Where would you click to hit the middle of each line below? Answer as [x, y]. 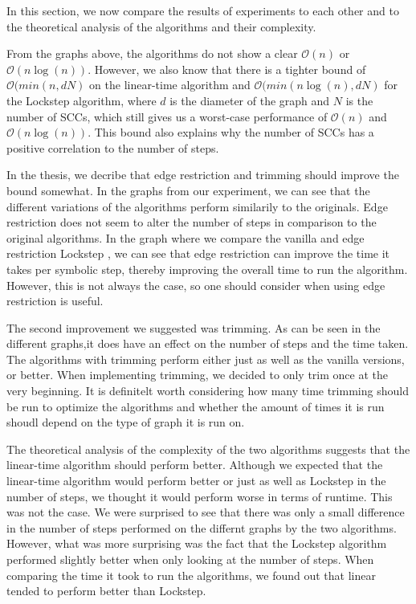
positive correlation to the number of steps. [113, 147]
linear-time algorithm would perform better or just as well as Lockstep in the [196, 481]
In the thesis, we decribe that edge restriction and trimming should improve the [203, 175]
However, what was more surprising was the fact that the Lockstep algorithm [197, 543]
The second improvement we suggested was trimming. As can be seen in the [194, 327]
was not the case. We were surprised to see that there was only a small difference [206, 512]
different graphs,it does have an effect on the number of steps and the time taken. [208, 343]
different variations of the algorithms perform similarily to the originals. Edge [197, 206]
